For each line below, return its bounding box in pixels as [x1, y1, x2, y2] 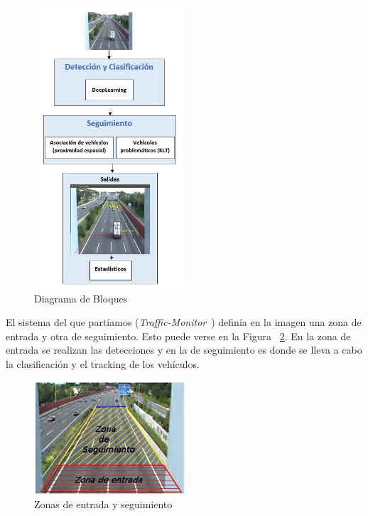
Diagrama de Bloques [34, 290, 128, 305]
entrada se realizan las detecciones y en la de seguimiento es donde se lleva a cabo [6, 342, 362, 357]
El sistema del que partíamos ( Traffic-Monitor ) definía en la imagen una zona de [6, 315, 362, 330]
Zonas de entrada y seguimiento [34, 496, 173, 511]
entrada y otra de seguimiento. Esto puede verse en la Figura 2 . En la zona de [6, 328, 351, 343]
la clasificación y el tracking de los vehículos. [6, 357, 200, 371]
